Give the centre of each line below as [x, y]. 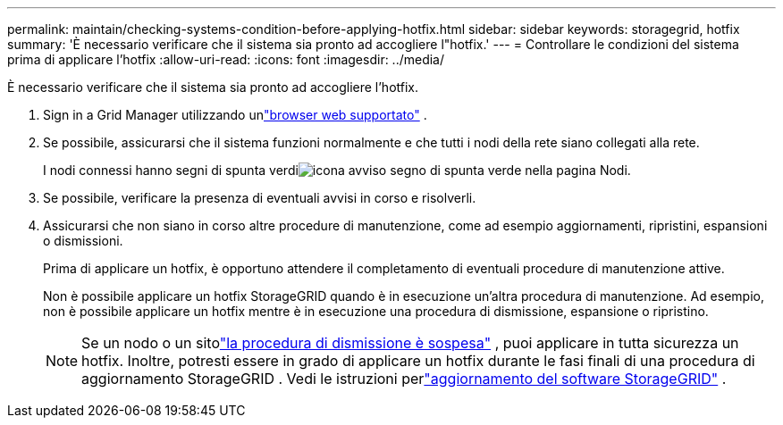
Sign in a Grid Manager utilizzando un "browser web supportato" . [235, 115]
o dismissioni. [83, 241]
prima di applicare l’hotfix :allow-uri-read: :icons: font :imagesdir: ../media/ [226, 59]
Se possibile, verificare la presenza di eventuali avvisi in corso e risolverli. [260, 198]
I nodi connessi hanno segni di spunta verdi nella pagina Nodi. [337, 170]
